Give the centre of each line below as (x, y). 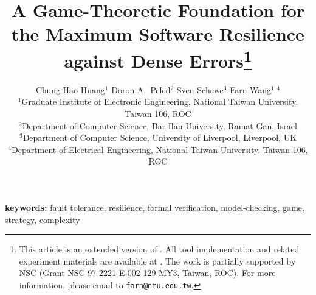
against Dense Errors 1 (158, 59)
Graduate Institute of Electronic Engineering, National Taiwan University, (160, 101)
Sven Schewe (200, 89)
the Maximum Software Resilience (158, 34)
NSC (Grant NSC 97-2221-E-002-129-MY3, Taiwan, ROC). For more (147, 273)
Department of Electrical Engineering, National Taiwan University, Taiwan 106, (160, 149)
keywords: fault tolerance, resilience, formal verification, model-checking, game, (155, 207)
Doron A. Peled (141, 89)
